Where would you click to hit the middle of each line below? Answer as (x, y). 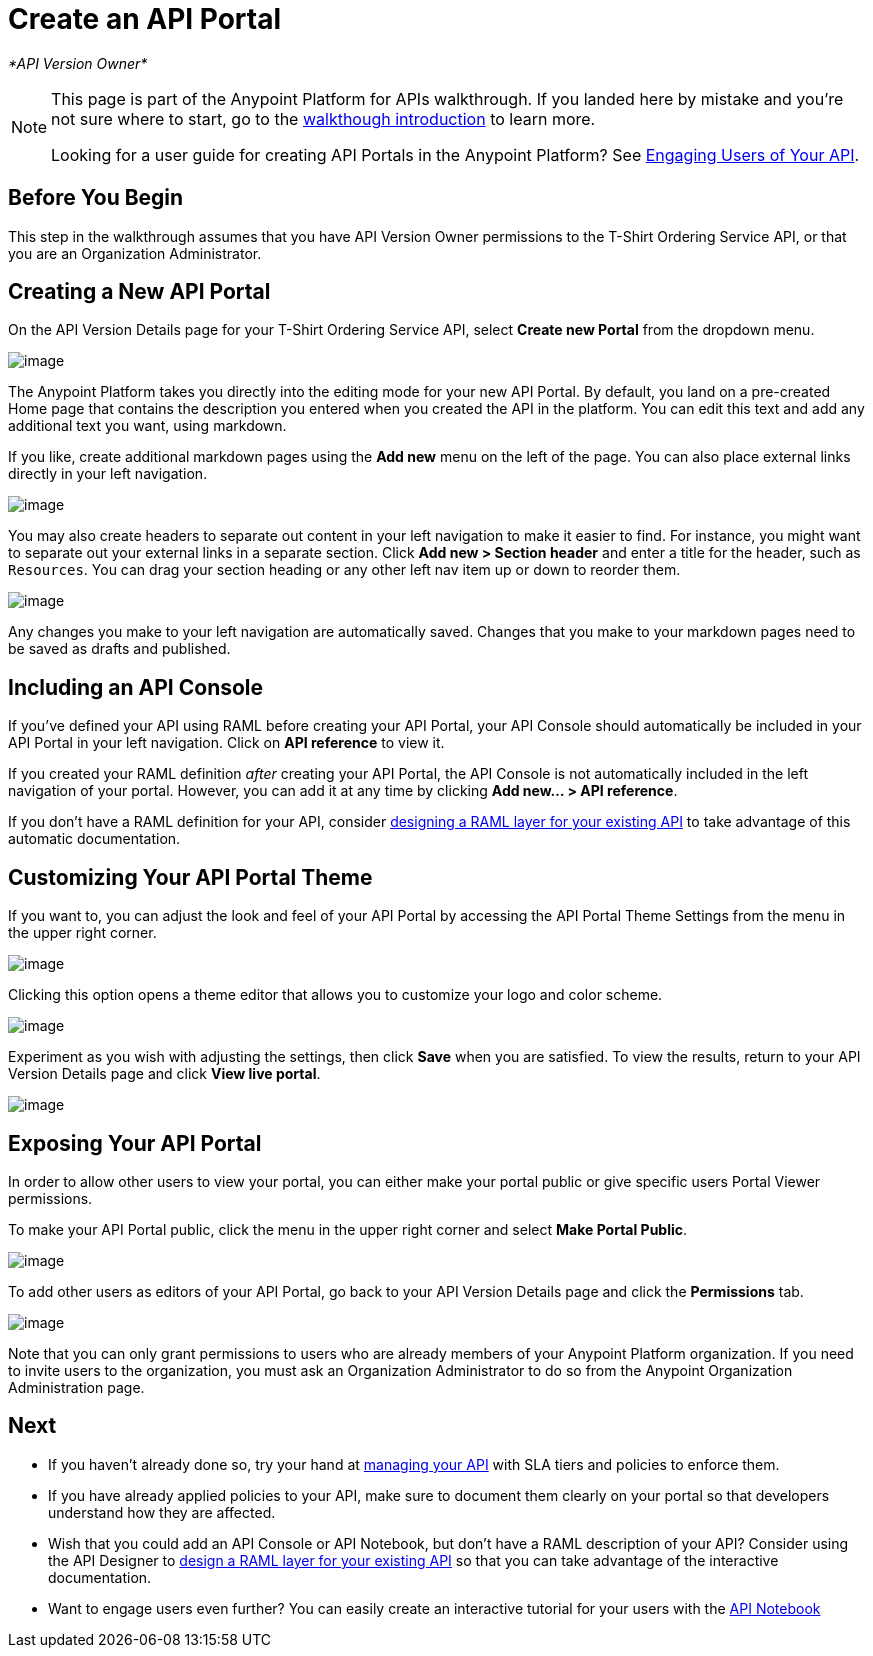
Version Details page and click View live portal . (164, 1074)
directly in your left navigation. (108, 474)
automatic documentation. (94, 839)
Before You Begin (96, 198)
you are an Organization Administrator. (135, 253)
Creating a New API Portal (139, 292)
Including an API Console (136, 687)
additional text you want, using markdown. (147, 426)
